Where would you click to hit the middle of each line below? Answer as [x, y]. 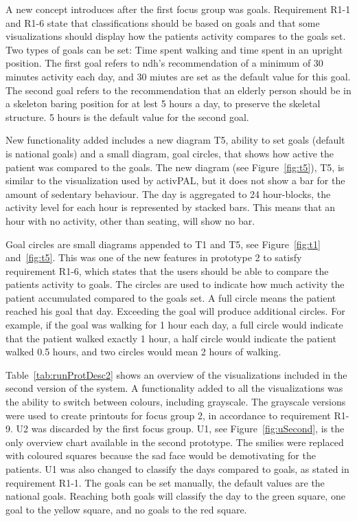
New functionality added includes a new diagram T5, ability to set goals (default [175, 140]
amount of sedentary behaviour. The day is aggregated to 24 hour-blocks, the [168, 193]
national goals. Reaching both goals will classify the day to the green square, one [175, 496]
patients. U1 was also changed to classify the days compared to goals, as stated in [177, 469]
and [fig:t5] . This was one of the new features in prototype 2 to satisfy [154, 257]
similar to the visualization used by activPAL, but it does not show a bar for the [175, 180]
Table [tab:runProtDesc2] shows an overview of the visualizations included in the [176, 374]
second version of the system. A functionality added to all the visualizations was [174, 388]
